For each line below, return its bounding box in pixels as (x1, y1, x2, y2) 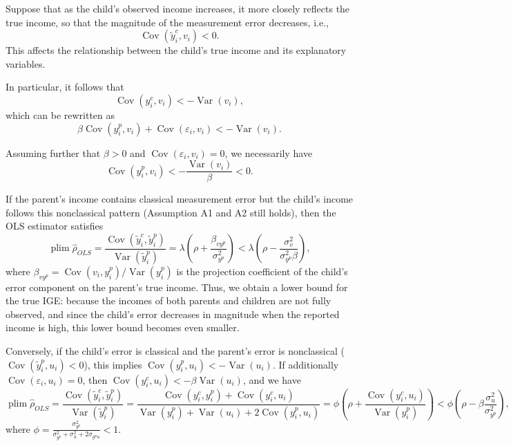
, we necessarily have (224, 145, 313, 160)
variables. (6, 56, 46, 71)
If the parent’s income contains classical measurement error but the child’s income (6, 192, 354, 206)
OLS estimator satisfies (6, 219, 104, 233)
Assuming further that (6, 145, 101, 160)
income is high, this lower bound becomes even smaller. (6, 320, 240, 335)
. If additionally (272, 357, 339, 371)
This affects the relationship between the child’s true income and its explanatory (6, 43, 347, 57)
